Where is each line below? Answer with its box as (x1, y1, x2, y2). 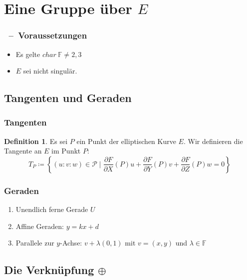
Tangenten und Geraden (4, 90, 132, 105)
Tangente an (4, 145, 42, 156)
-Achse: (60, 237, 82, 248)
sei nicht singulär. (23, 65, 77, 76)
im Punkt (51, 145, 81, 156)
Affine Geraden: (15, 220, 64, 231)
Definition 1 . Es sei (4, 135, 68, 146)
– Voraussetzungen (8, 29, 87, 41)
